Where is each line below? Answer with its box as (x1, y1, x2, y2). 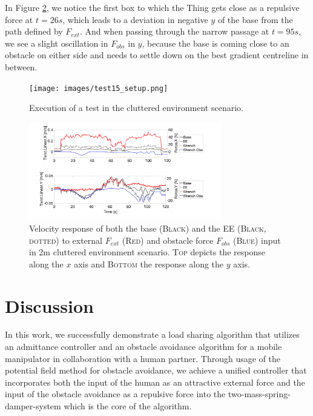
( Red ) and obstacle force (122, 233, 214, 246)
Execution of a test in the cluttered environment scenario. (29, 101, 243, 114)
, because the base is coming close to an (142, 36, 289, 49)
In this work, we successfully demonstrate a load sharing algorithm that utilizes (5, 328, 300, 341)
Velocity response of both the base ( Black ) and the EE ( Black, (29, 221, 266, 234)
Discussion (5, 293, 94, 318)
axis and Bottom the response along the (74, 257, 224, 270)
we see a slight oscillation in (5, 36, 108, 49)
